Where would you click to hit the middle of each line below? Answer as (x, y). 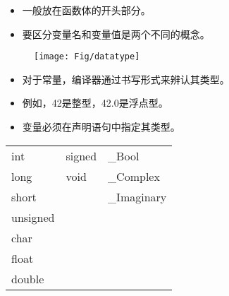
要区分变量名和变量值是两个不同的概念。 (116, 34)
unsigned (33, 217)
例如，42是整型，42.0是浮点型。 (95, 103)
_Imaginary (137, 196)
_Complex (134, 176)
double (28, 278)
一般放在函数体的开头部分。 (86, 10)
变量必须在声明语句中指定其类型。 (101, 127)
